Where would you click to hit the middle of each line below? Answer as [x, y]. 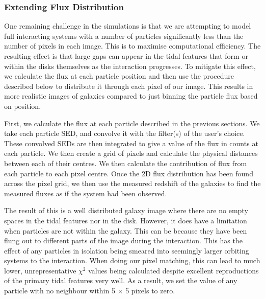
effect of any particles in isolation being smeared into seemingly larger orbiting [127, 250]
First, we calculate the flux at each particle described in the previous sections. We [132, 123]
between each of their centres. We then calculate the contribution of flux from [126, 163]
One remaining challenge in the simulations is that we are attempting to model [128, 26]
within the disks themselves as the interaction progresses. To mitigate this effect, [130, 66]
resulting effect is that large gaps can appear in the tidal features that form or [126, 56]
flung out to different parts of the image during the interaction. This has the [123, 240]
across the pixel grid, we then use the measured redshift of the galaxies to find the [132, 183]
